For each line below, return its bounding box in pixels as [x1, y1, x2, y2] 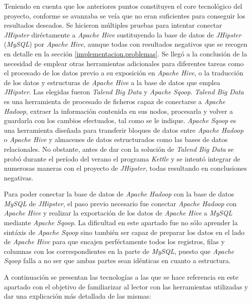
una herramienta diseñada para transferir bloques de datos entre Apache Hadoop [4, 125, 244, 135]
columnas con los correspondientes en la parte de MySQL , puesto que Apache [4, 246, 234, 256]
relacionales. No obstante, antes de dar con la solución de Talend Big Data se [4, 143, 234, 154]
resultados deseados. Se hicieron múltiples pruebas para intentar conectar [4, 20, 222, 30]
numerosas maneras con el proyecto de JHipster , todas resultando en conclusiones [4, 163, 247, 173]
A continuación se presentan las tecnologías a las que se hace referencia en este [4, 272, 239, 282]
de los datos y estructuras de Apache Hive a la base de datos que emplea [4, 77, 220, 87]
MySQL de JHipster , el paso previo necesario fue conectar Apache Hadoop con [4, 198, 237, 208]
